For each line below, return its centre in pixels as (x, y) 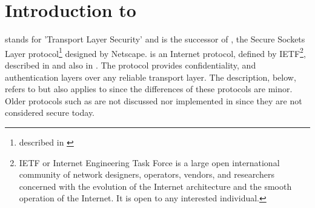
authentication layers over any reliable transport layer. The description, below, (151, 77)
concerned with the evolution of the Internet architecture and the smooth (155, 186)
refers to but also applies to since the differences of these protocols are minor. (149, 89)
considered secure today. (50, 112)
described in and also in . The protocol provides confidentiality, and (131, 65)
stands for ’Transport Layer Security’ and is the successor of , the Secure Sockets (155, 39)
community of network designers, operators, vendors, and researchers (147, 174)
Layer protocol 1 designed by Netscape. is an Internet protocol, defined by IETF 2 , (155, 52)
